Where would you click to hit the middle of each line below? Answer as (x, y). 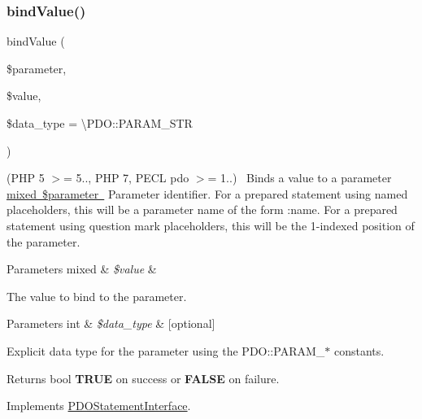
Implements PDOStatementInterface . (99, 406)
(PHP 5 (26, 178)
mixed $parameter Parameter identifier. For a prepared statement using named (207, 193)
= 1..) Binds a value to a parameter (300, 178)
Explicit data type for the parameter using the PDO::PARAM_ (166, 350)
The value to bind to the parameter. (97, 296)
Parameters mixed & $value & (82, 269)
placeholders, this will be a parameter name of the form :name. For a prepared (202, 209)
